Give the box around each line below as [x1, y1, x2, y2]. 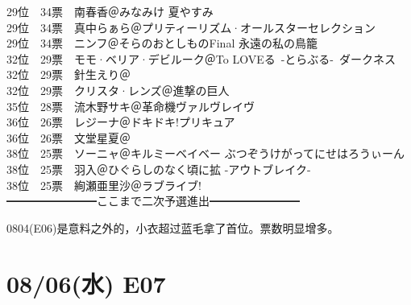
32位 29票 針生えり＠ [6, 66, 131, 83]
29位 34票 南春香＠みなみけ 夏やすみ [6, 3, 214, 19]
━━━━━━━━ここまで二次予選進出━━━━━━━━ [6, 192, 300, 209]
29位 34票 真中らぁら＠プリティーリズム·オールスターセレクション [6, 19, 376, 35]
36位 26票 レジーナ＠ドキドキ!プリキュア [6, 113, 235, 130]
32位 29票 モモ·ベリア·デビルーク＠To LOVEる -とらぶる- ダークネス [6, 50, 396, 67]
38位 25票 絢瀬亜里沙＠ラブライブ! [6, 176, 201, 193]
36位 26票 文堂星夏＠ [6, 129, 131, 146]
